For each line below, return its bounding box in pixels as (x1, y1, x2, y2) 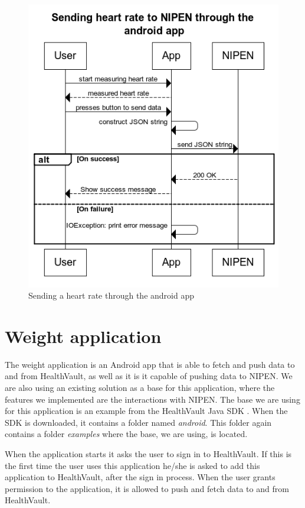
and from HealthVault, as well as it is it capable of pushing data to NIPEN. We (5, 370, 293, 382)
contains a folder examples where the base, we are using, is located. (5, 428, 248, 440)
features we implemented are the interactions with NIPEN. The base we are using (5, 393, 300, 405)
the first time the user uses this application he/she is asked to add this (5, 459, 260, 471)
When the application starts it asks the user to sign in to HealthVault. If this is (5, 448, 292, 460)
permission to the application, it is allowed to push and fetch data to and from (5, 482, 289, 494)
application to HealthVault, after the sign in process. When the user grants (5, 471, 276, 483)
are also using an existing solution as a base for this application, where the (5, 381, 275, 394)
